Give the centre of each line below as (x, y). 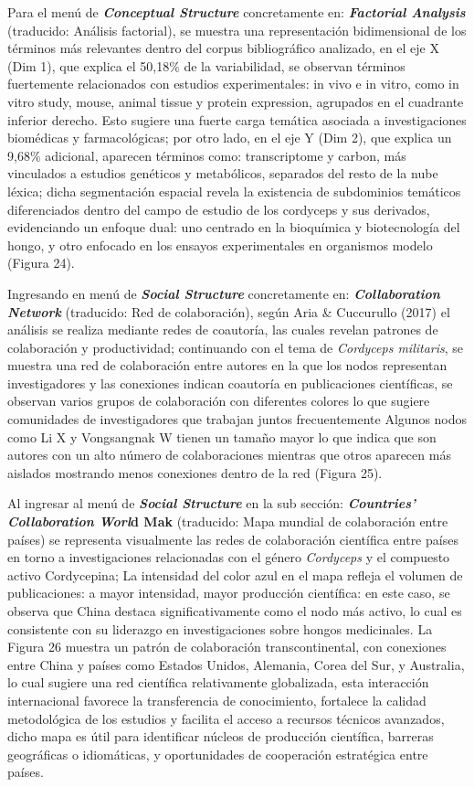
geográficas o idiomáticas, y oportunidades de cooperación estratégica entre (218, 754)
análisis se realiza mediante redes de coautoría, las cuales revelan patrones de (223, 330)
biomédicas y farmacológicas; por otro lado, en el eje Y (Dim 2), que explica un (230, 138)
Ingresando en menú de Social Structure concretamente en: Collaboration (224, 293)
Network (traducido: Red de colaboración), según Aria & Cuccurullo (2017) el (229, 311)
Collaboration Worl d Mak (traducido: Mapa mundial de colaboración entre (228, 521)
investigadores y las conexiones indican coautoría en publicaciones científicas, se (230, 383)
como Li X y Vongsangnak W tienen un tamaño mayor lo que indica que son (222, 436)
